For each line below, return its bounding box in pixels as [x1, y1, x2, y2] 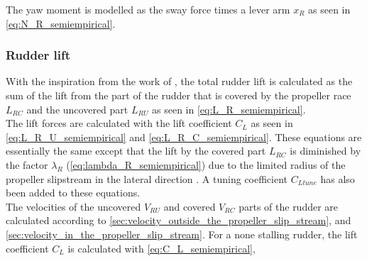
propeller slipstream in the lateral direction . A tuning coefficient [6, 171, 288, 186]
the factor [6, 157, 48, 172]
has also [320, 171, 355, 186]
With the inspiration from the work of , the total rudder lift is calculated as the [6, 74, 353, 89]
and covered [163, 199, 216, 213]
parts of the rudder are [239, 199, 339, 213]
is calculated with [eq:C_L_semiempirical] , [67, 240, 256, 255]
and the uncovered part [26, 101, 128, 116]
